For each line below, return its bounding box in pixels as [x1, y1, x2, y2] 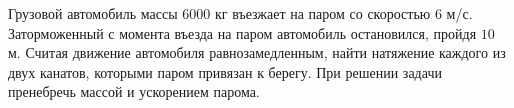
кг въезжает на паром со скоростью [214, 3, 431, 23]
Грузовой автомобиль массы [8, 3, 178, 23]
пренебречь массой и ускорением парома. [8, 81, 260, 102]
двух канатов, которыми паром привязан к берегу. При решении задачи [8, 61, 442, 82]
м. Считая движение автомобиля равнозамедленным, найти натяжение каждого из [8, 42, 506, 63]
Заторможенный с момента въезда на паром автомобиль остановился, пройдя [8, 22, 477, 43]
